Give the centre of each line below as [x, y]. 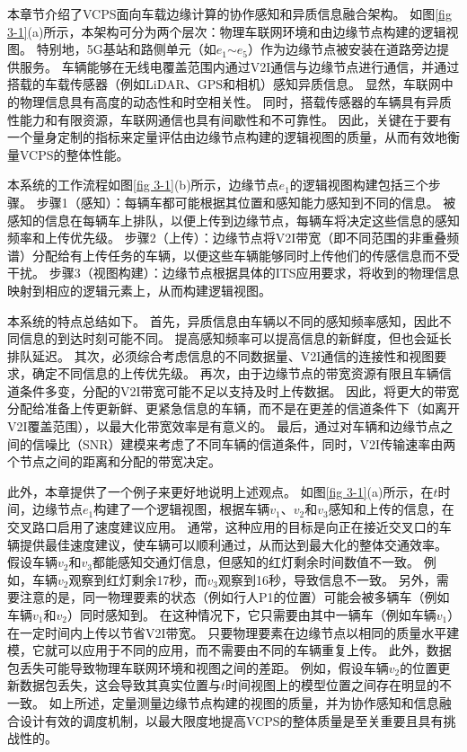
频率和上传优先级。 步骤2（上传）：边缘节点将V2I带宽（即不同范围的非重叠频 [233, 238]
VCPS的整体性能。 [74, 154]
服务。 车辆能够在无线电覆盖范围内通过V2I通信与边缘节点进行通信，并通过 [239, 66]
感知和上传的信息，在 [391, 509]
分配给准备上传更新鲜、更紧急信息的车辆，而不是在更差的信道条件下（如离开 [233, 408]
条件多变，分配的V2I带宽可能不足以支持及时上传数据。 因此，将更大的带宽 [239, 390]
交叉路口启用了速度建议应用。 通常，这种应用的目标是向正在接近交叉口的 [223, 527]
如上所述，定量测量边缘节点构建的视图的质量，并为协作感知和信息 [244, 702]
